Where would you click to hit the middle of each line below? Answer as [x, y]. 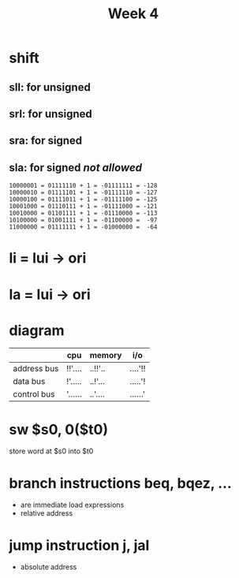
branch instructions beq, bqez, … [120, 483]
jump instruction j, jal [79, 545]
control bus [34, 394]
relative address [47, 513]
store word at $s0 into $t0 [51, 451]
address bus [36, 369]
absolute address [49, 567]
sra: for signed [46, 141]
